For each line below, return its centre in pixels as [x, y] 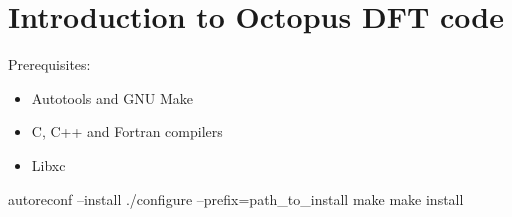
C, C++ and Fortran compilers [127, 131]
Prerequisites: [49, 64]
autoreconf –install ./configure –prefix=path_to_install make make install [236, 198]
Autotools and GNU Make [112, 97]
